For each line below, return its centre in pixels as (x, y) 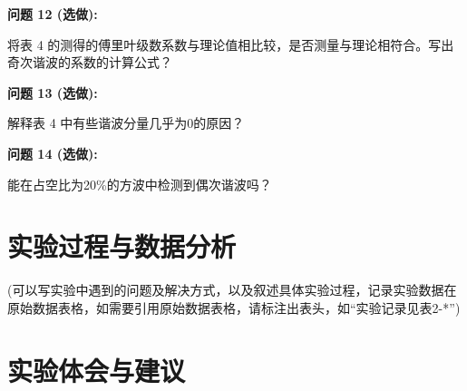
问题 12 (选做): (53, 14)
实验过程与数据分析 (122, 246)
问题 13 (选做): (53, 92)
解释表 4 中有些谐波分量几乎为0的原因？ (126, 123)
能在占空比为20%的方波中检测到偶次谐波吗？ (140, 184)
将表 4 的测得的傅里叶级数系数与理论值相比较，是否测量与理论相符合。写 (224, 44)
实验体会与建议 (97, 370)
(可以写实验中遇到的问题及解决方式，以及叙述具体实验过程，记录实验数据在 (232, 290)
